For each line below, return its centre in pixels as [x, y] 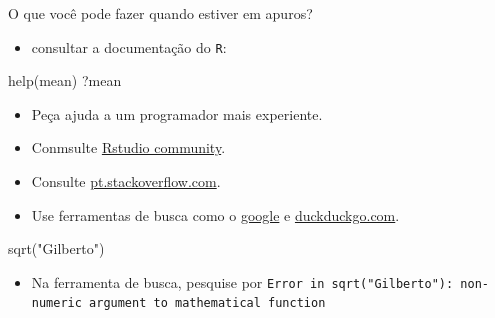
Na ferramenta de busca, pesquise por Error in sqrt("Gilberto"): [242, 281]
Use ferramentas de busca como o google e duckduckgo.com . [215, 214]
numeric [56, 303]
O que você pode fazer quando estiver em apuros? [160, 13]
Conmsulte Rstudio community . [128, 147]
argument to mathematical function [207, 303]
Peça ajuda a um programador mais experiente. [177, 113]
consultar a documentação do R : [129, 46]
